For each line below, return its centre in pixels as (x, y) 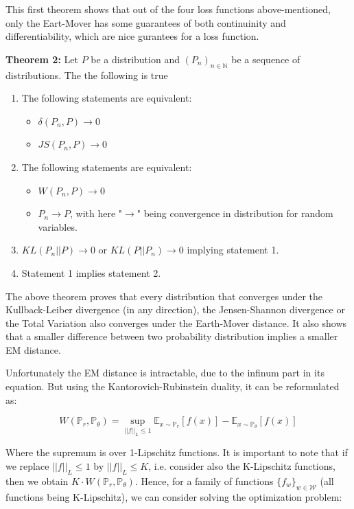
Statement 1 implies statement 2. (91, 272)
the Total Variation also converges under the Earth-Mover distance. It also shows (176, 323)
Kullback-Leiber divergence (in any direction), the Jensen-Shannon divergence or (175, 309)
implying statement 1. (233, 250)
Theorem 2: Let (42, 59)
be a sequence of (266, 59)
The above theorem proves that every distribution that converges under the (164, 296)
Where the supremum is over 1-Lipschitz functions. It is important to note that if (177, 452)
